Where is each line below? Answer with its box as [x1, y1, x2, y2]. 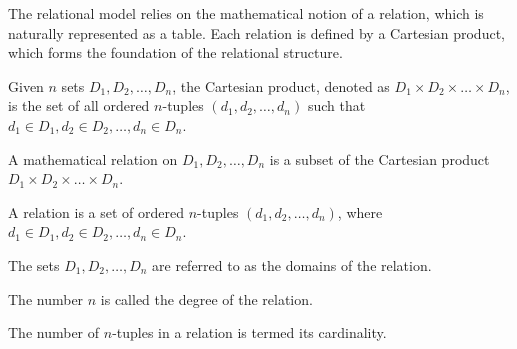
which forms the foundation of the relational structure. [8, 42, 343, 63]
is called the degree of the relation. [100, 288, 313, 309]
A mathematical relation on [8, 148, 178, 169]
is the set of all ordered [8, 95, 150, 116]
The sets [8, 254, 60, 275]
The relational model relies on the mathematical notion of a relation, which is [8, 3, 484, 23]
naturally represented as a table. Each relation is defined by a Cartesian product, [8, 22, 505, 43]
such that [307, 95, 366, 116]
